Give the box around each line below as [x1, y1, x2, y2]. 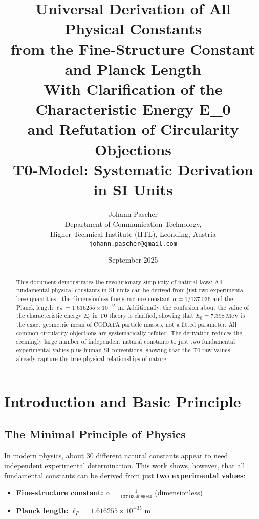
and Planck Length [64, 58, 202, 79]
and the [212, 294, 233, 303]
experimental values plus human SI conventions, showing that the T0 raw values [16, 345, 230, 354]
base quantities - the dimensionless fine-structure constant [16, 294, 171, 303]
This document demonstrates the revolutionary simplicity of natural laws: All [16, 277, 223, 286]
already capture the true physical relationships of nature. [16, 354, 168, 363]
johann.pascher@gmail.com [89, 239, 177, 247]
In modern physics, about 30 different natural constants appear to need [4, 450, 228, 461]
